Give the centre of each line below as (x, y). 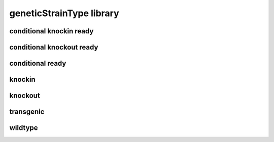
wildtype (24, 128)
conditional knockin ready (52, 31)
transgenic (27, 112)
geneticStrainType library (64, 13)
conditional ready (38, 63)
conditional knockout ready (54, 47)
